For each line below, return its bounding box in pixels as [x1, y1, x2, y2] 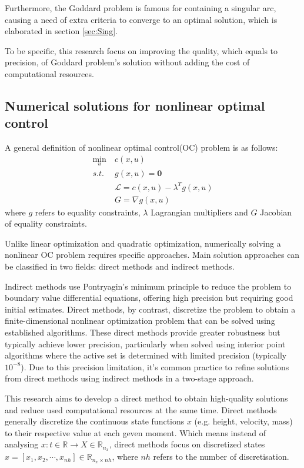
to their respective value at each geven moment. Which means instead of [5, 426, 266, 439]
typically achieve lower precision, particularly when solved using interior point [5, 337, 286, 350]
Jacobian [260, 205, 292, 218]
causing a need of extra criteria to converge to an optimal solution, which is [5, 13, 278, 25]
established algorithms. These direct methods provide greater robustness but [5, 326, 280, 338]
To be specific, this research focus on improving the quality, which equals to [5, 44, 278, 57]
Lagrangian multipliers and [151, 205, 248, 218]
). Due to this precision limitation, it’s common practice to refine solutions [21, 360, 289, 373]
